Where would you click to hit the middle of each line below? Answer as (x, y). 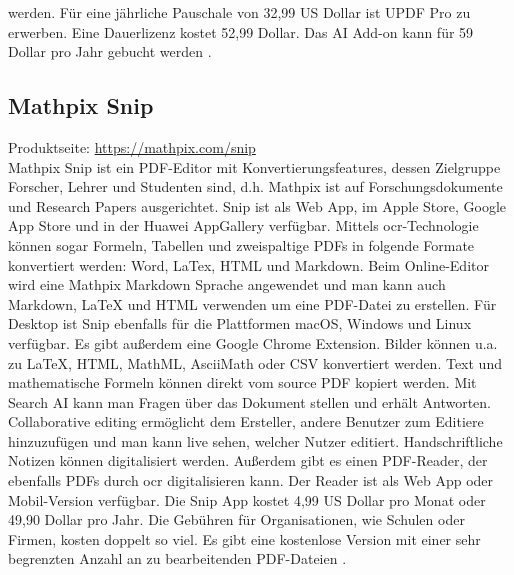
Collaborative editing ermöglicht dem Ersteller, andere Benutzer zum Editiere (246, 421)
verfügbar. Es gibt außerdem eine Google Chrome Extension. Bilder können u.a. (253, 342)
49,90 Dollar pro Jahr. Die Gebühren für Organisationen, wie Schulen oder (236, 519)
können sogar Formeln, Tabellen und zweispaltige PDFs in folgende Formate (241, 244)
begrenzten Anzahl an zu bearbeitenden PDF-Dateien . (177, 558)
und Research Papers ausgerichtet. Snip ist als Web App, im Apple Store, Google (257, 205)
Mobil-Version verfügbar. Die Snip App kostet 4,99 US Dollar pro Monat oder (247, 499)
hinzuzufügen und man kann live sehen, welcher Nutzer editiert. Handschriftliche (255, 440)
